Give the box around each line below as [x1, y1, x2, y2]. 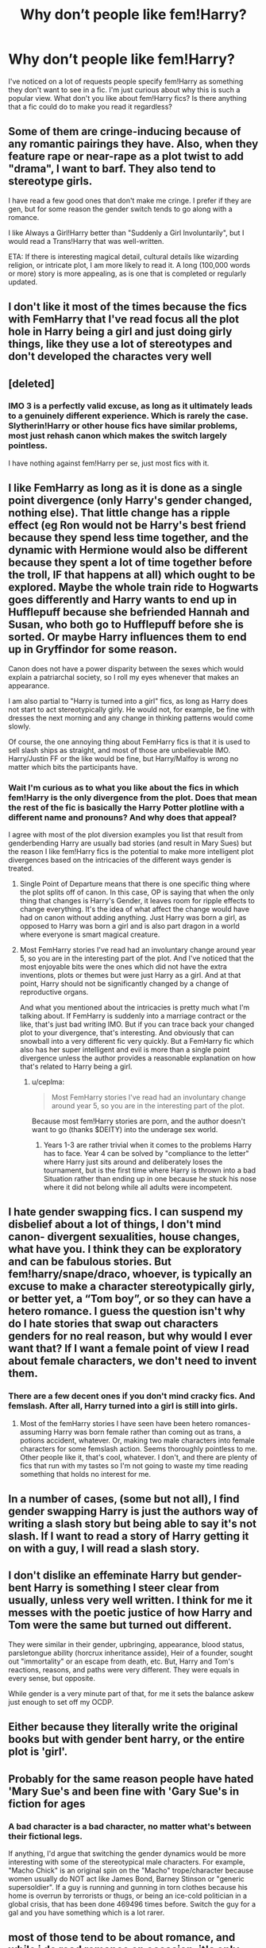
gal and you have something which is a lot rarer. [8, 1907, 165, 1917]
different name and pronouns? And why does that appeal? [8, 812, 237, 823]
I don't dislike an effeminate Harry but [8, 1569, 199, 1583]
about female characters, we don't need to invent [8, 1355, 257, 1368]
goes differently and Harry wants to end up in [8, 593, 237, 607]
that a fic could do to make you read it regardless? [8, 102, 172, 111]
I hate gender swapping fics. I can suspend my [8, 1205, 244, 1219]
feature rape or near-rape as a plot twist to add [8, 149, 245, 164]
